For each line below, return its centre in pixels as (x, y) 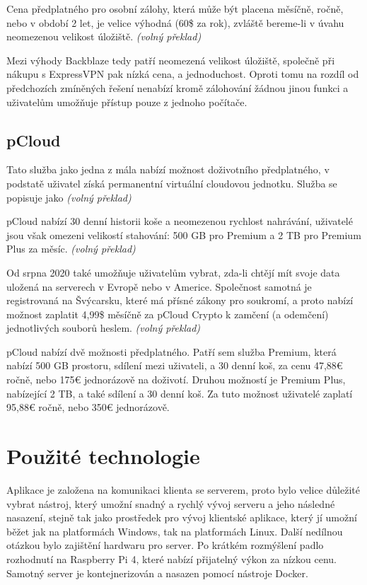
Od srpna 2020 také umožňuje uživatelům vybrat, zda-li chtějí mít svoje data (173, 272)
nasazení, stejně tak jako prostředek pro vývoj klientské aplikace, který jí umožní (182, 517)
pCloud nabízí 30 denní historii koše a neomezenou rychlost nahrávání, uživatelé (180, 221)
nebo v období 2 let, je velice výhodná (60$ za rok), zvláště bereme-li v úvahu (175, 22)
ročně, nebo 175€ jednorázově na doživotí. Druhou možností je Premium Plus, (176, 380)
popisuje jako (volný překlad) (69, 197)
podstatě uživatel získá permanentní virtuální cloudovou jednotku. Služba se (172, 183)
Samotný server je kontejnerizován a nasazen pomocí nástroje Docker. (157, 573)
